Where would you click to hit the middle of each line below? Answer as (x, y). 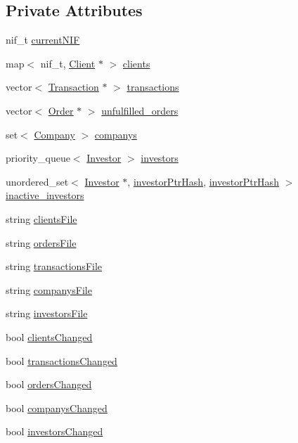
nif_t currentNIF (43, 40)
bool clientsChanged (49, 336)
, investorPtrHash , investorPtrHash (203, 181)
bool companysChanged (57, 407)
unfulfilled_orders (140, 110)
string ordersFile (41, 242)
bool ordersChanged (49, 384)
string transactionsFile (54, 266)
